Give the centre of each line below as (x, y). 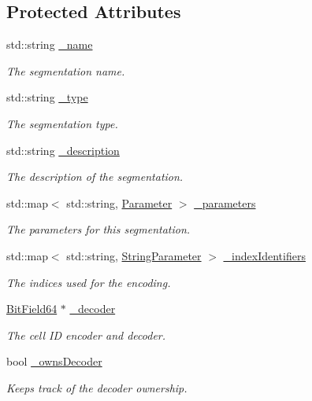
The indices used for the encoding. (89, 282)
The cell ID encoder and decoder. (86, 335)
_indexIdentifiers (264, 255)
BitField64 (32, 309)
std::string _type (47, 97)
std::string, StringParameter (134, 255)
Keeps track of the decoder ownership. (97, 387)
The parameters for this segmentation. (98, 229)
